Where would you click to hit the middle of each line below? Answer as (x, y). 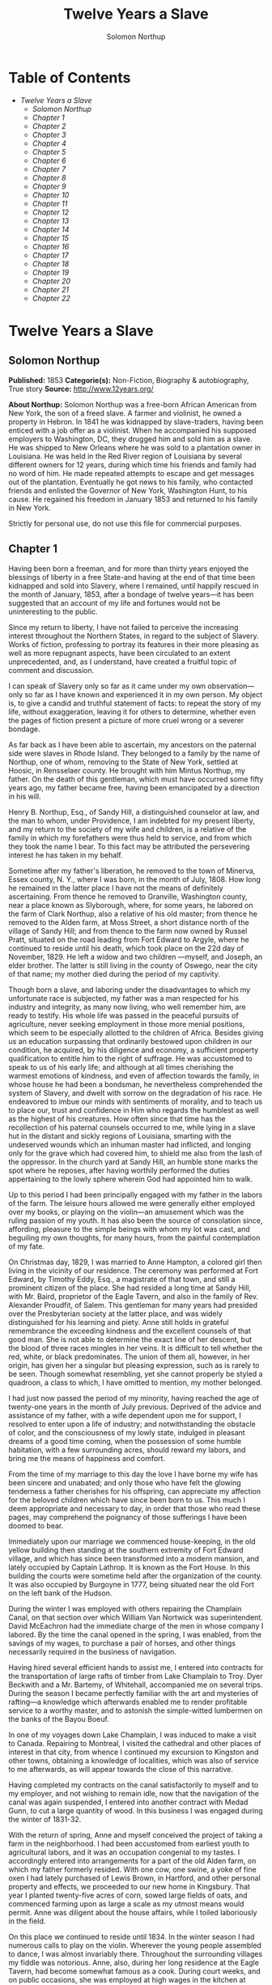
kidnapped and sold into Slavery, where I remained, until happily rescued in (134, 586)
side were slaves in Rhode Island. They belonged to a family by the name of (134, 753)
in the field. (27, 1921)
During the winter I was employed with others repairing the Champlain (125, 1608)
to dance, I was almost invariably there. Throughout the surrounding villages (136, 1953)
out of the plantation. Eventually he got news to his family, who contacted (131, 482)
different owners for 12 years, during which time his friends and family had (132, 464)
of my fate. (26, 1246)
